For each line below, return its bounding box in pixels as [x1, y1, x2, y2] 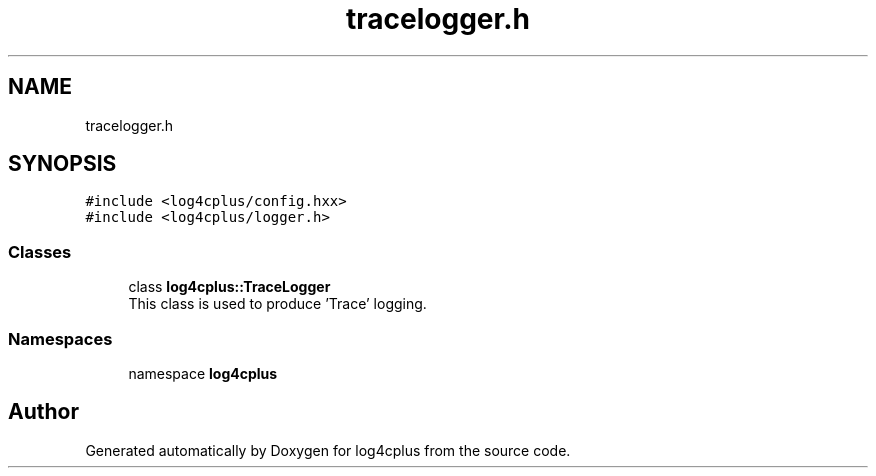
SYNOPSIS [8, 151, 117, 177]
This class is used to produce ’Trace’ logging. [128, 295, 427, 313]
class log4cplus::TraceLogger [128, 278, 331, 296]
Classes [8, 241, 72, 262]
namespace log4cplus [128, 364, 278, 382]
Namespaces [8, 328, 113, 349]
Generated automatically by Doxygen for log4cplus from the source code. [85, 441, 571, 459]
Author [8, 399, 79, 425]
